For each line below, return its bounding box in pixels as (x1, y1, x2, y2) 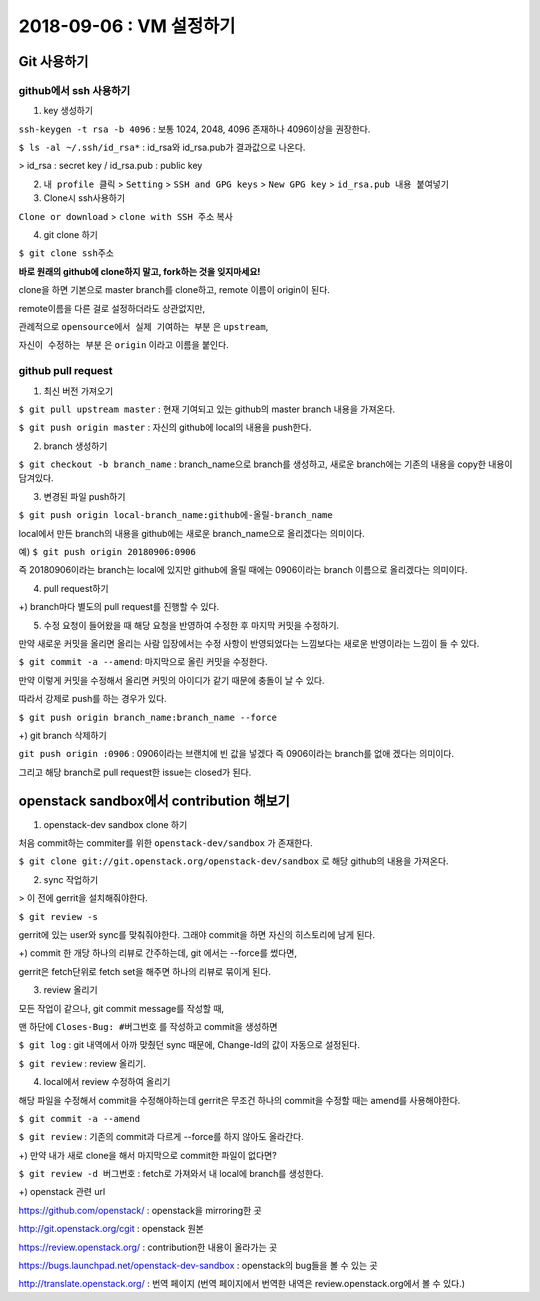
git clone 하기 (43, 229, 99, 241)
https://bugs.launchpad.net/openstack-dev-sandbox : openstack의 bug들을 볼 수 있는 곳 (18, 1260, 379, 1272)
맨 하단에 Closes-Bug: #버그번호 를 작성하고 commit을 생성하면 (18, 1020, 278, 1032)
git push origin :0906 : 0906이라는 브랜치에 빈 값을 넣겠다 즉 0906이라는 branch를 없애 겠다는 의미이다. (18, 748, 455, 760)
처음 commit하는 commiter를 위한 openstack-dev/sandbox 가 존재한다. (18, 837, 314, 849)
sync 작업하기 (43, 873, 99, 885)
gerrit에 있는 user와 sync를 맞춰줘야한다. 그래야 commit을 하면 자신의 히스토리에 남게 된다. (18, 928, 376, 940)
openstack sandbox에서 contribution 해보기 (18, 792, 290, 809)
